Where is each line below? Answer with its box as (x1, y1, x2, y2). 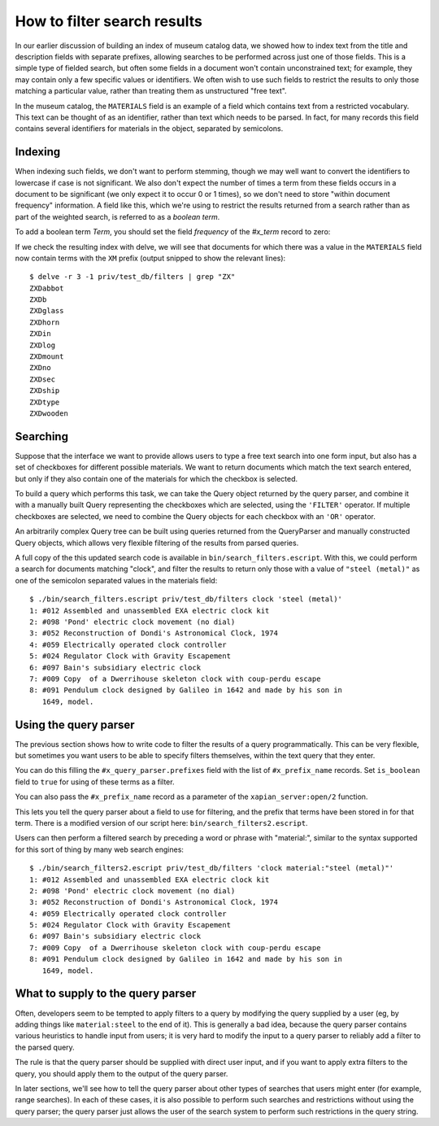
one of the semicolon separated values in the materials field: (15, 575, 218, 585)
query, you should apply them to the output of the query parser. (15, 1068, 228, 1078)
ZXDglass (29, 306, 64, 316)
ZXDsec (29, 374, 56, 384)
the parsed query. (15, 1042, 75, 1052)
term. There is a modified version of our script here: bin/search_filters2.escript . (15, 818, 308, 827)
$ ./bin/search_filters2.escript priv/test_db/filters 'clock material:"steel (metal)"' (29, 863, 394, 873)
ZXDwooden (29, 409, 68, 418)
